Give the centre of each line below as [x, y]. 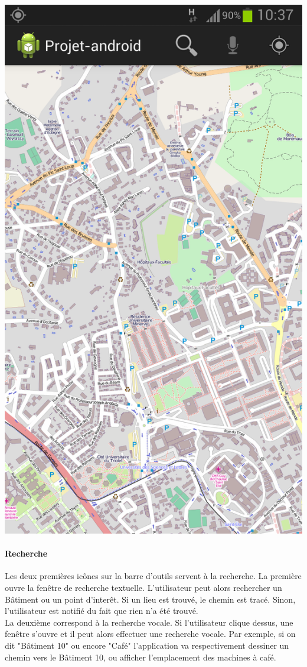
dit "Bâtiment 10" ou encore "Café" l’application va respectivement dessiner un [147, 645]
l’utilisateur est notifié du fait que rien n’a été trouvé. [102, 611]
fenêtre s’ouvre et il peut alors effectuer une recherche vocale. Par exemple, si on [150, 634]
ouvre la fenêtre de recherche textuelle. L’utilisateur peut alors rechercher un [143, 587]
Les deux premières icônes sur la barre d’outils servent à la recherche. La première [153, 576]
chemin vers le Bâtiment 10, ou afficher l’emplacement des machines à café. [141, 657]
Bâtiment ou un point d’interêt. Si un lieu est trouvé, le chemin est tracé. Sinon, [150, 599]
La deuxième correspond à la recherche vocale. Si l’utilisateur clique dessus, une [149, 622]
